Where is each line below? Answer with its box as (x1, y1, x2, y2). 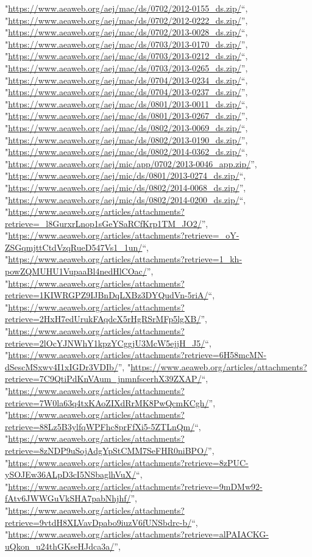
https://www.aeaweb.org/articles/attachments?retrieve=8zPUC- (8, 456, 249, 469)
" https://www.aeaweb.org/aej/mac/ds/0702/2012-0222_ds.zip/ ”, (5, 13, 248, 26)
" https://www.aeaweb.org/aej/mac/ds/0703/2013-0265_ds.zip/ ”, (5, 61, 248, 74)
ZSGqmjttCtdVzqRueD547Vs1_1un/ (5, 240, 143, 253)
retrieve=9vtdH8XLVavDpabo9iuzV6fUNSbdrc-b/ (5, 516, 192, 528)
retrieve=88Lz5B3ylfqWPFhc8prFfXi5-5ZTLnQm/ (5, 420, 195, 433)
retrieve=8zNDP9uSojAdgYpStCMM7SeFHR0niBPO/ (5, 444, 208, 456)
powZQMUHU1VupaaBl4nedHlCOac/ (5, 265, 147, 278)
